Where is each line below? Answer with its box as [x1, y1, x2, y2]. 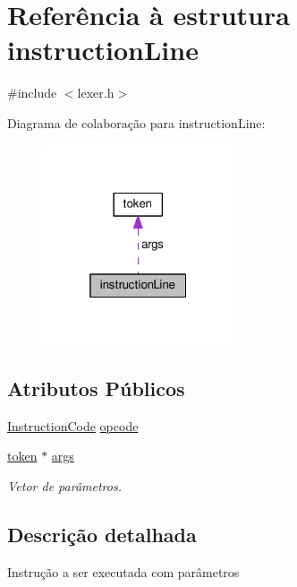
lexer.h [77, 83, 115, 102]
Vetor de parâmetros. [7, 477, 122, 496]
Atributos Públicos [7, 375, 185, 402]
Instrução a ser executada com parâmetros [7, 562, 240, 581]
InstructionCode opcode [7, 416, 139, 435]
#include [7, 83, 57, 102]
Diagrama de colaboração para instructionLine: [7, 113, 266, 132]
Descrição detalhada [7, 521, 197, 548]
